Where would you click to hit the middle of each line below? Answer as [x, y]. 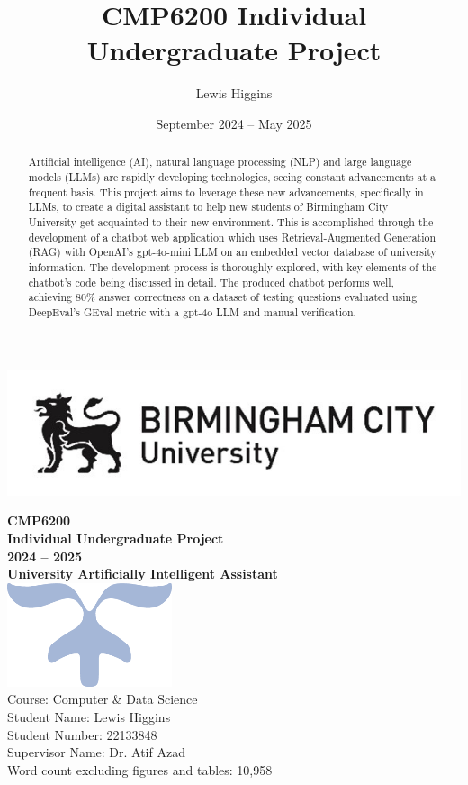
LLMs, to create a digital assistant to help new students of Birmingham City [208, 207]
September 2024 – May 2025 [234, 123]
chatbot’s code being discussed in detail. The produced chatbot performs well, [211, 282]
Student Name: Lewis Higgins [89, 717]
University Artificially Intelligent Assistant [143, 574]
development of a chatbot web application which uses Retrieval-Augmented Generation [232, 237]
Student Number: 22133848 [82, 734]
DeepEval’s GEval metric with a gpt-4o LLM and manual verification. [192, 311]
